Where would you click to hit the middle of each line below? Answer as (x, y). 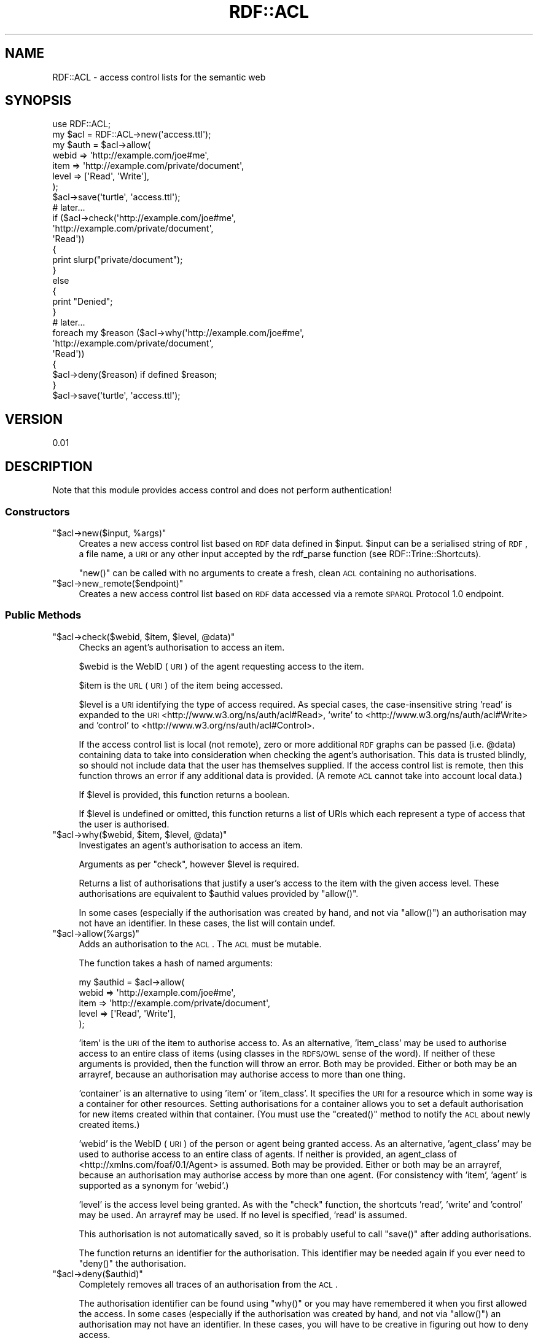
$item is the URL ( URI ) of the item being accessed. (181, 685)
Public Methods (43, 615)
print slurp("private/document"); (118, 260)
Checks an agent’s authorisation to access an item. (182, 647)
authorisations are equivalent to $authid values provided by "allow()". (219, 893)
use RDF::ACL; (82, 124)
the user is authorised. (124, 824)
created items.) (109, 1124)
